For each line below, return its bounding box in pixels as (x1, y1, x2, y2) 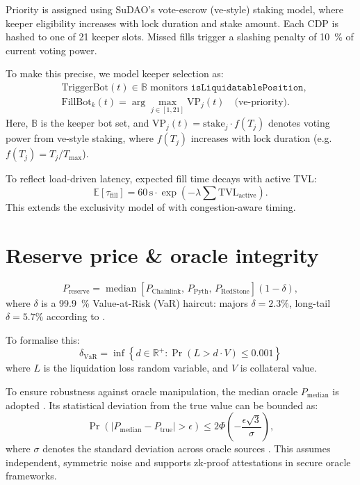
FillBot (61, 97, 92, 108)
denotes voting (268, 116, 330, 130)
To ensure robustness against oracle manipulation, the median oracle (6, 384, 298, 398)
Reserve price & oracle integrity (6, 240, 319, 269)
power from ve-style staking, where (6, 131, 154, 145)
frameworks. (6, 468, 57, 483)
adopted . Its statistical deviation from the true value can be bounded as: (6, 397, 318, 412)
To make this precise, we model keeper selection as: (6, 66, 224, 81)
